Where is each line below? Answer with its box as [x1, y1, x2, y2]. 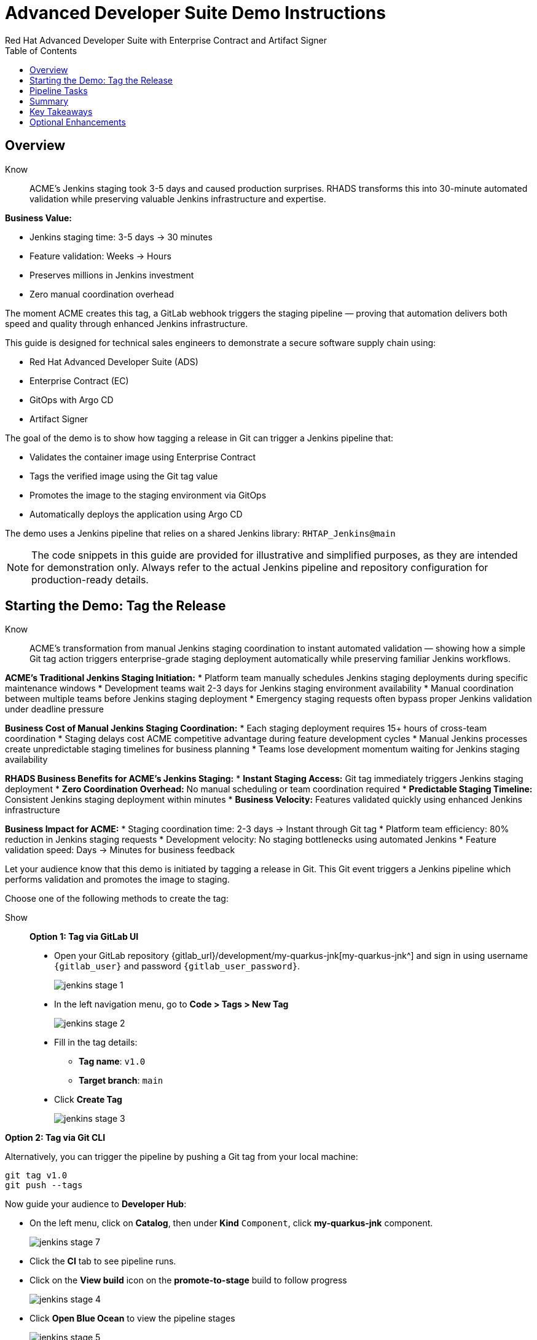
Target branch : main [79, 1075, 163, 1086]
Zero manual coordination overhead [29, 288, 174, 299]
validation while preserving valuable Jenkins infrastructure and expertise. [29, 193, 326, 204]
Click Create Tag [54, 1094, 122, 1105]
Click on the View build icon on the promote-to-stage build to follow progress [29, 1275, 347, 1286]
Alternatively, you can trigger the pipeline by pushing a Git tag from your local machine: [5, 1151, 358, 1162]
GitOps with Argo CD [29, 394, 114, 405]
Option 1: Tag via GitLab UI [29, 931, 139, 942]
